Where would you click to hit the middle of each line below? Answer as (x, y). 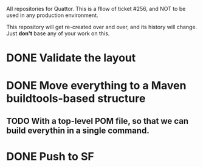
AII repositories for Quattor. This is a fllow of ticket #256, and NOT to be (96, 9)
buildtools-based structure (76, 99)
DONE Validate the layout (71, 58)
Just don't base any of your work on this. (58, 33)
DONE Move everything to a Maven (96, 86)
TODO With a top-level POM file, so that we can (98, 121)
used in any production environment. (52, 15)
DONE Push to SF (50, 156)
